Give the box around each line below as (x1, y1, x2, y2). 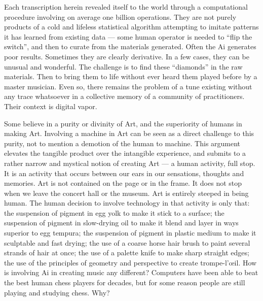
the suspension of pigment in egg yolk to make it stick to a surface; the (4, 207, 224, 218)
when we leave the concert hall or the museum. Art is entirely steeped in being (4, 187, 249, 198)
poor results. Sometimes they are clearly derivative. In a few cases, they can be (4, 51, 249, 61)
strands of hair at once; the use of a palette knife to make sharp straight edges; (4, 247, 249, 258)
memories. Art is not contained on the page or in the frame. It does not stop (4, 178, 242, 188)
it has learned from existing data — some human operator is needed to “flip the (4, 31, 252, 42)
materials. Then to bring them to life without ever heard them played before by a (4, 71, 257, 82)
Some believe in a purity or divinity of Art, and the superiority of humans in (4, 118, 242, 128)
